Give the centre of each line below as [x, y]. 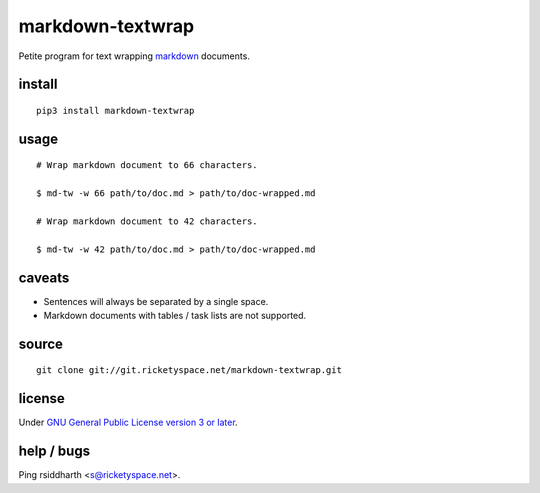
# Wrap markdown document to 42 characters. [147, 221]
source [41, 343]
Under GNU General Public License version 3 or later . [128, 422]
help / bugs [54, 451]
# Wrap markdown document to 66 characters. [147, 165]
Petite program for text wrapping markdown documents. [134, 56]
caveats [44, 277]
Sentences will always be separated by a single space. [156, 301]
